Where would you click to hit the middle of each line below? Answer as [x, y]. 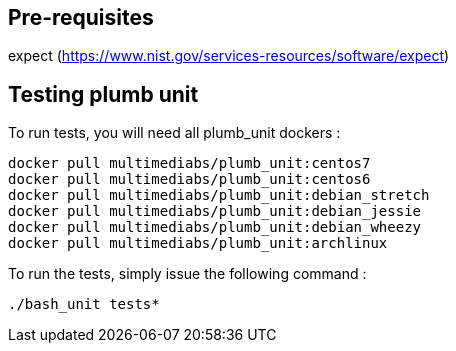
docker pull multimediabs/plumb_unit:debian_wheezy [215, 227]
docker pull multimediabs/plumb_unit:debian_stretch [219, 195]
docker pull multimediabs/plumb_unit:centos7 [189, 163]
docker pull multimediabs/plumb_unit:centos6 [189, 179]
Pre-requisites [81, 17]
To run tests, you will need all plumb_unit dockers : [174, 133]
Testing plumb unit [103, 94]
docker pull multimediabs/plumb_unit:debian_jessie [215, 211]
